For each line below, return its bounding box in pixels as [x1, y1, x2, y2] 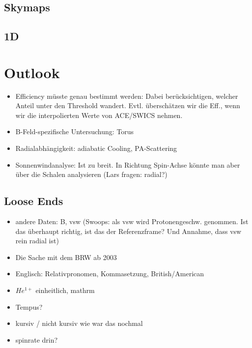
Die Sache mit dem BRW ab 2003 [15, 252, 117, 262]
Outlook [4, 62, 60, 82]
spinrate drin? [15, 334, 58, 345]
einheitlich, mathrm [35, 285, 95, 295]
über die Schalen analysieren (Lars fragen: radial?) [15, 169, 168, 179]
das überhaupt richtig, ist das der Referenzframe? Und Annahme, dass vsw [15, 226, 242, 236]
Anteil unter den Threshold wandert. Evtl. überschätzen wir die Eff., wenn [15, 100, 240, 111]
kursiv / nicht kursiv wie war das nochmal [15, 318, 143, 328]
